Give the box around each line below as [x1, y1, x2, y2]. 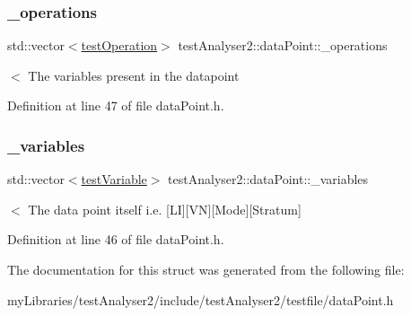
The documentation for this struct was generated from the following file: [7, 260, 405, 278]
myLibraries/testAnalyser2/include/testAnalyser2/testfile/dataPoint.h [7, 290, 394, 309]
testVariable [81, 170, 147, 189]
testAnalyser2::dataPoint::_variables [168, 170, 369, 189]
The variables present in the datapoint [28, 66, 240, 84]
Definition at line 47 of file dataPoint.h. [7, 96, 224, 115]
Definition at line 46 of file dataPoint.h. [7, 230, 224, 249]
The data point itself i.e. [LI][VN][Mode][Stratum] [28, 199, 302, 218]
